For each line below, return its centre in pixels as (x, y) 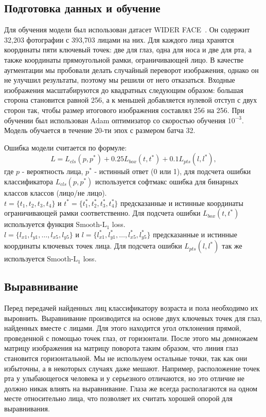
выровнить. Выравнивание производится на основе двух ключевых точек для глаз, (133, 318)
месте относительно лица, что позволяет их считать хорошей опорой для (118, 398)
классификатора (29, 181)
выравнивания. (27, 408)
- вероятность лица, (52, 171)
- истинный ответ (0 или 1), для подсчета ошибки (173, 171)
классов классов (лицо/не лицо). (56, 192)
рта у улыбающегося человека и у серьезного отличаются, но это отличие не (125, 378)
